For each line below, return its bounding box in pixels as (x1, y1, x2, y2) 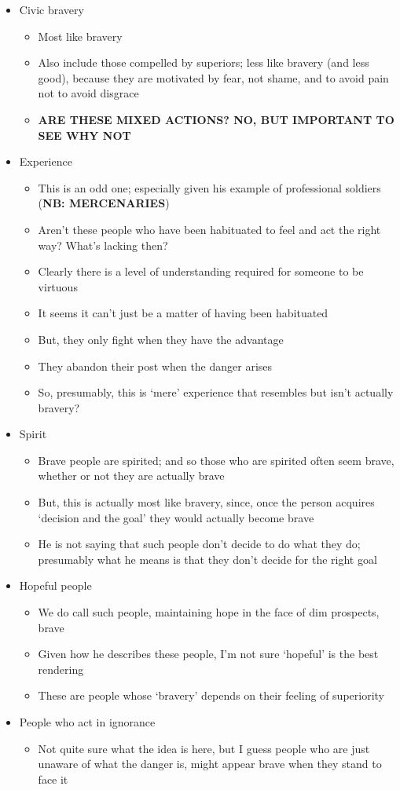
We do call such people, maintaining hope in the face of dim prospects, (38, 604, 380, 620)
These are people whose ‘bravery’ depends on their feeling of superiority (38, 687, 384, 704)
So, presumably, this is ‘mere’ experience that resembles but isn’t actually (38, 384, 394, 400)
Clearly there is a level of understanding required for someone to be (38, 263, 364, 280)
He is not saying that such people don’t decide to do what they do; (38, 536, 361, 552)
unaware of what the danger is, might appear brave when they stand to (38, 755, 382, 772)
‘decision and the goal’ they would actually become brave (38, 509, 314, 525)
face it (38, 770, 68, 787)
